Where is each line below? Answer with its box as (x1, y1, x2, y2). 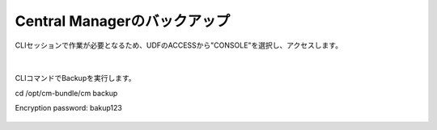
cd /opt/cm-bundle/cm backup (15, 88, 118, 98)
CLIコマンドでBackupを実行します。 (15, 73, 137, 83)
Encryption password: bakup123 (15, 103, 123, 113)
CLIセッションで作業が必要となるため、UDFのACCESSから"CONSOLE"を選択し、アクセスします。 (15, 40, 343, 50)
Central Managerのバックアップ (15, 12, 231, 30)
